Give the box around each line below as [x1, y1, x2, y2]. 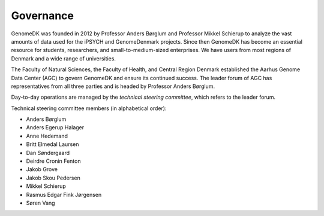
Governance [11, 9, 74, 22]
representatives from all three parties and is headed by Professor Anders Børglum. [11, 83, 215, 90]
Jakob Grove [26, 166, 58, 173]
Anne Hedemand [26, 132, 68, 139]
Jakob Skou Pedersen [26, 174, 80, 181]
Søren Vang [26, 199, 55, 206]
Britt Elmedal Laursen [26, 141, 79, 148]
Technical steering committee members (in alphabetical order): [11, 105, 167, 112]
